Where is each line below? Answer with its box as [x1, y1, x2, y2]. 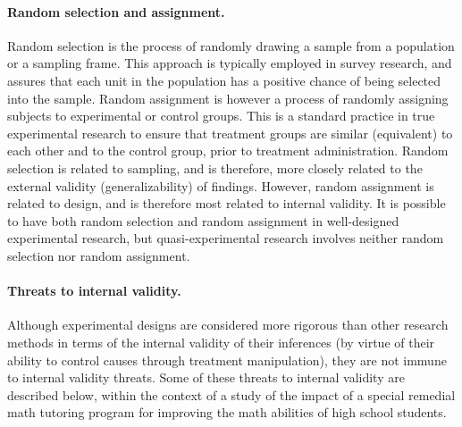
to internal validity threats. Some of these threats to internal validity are [7, 368, 405, 387]
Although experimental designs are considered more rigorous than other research [7, 315, 449, 334]
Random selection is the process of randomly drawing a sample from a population [7, 36, 455, 54]
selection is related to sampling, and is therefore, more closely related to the [7, 158, 423, 177]
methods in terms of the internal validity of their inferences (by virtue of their [7, 332, 435, 351]
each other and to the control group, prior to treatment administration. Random [7, 141, 449, 160]
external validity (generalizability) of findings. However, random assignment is [7, 176, 434, 195]
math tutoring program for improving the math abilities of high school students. [7, 403, 447, 422]
